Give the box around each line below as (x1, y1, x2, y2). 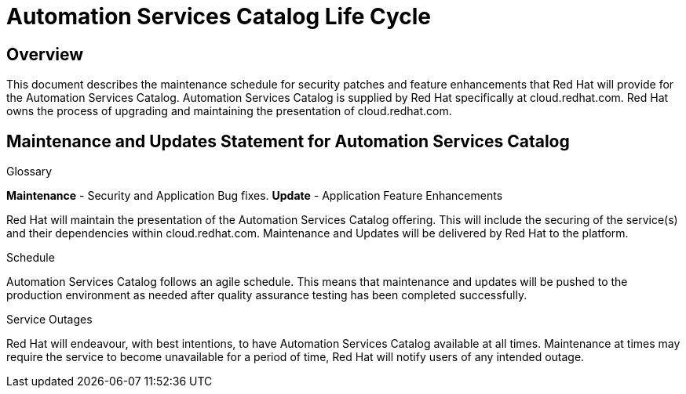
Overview (6, 44, 84, 64)
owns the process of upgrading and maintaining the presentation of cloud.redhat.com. (6, 104, 452, 118)
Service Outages (6, 313, 93, 327)
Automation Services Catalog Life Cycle (6, 3, 432, 30)
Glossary (6, 164, 53, 179)
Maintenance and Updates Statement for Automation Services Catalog (6, 131, 570, 151)
